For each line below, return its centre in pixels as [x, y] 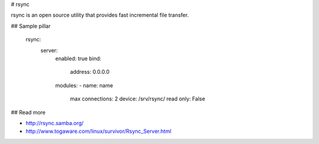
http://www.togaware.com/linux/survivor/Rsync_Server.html [98, 131]
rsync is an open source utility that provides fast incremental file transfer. [100, 15]
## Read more [28, 112]
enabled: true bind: [78, 58]
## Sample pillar [31, 26]
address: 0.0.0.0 [90, 72]
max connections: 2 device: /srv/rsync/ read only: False [138, 99]
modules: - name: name [84, 85]
